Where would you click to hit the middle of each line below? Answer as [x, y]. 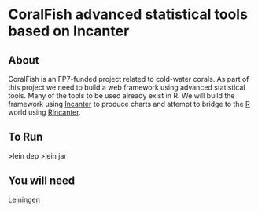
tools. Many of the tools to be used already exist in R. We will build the [122, 95]
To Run [26, 137]
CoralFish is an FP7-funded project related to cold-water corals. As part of [129, 79]
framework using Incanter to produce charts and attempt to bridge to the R [129, 104]
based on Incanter [69, 31]
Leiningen [24, 199]
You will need [42, 181]
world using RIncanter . [44, 112]
